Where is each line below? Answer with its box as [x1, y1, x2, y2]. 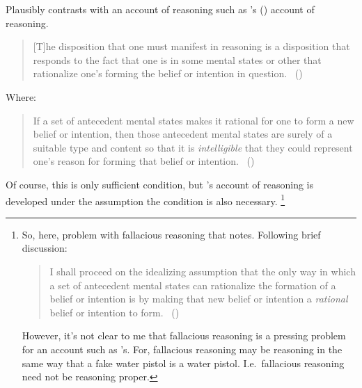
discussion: [22, 241, 68, 255]
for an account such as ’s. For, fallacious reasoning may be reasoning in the [22, 341, 343, 356]
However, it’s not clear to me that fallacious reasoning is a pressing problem [22, 328, 346, 343]
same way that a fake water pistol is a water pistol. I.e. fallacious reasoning [22, 355, 345, 370]
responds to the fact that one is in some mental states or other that [33, 52, 322, 67]
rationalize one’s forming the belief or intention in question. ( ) [33, 66, 303, 81]
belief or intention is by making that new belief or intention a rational [49, 291, 348, 306]
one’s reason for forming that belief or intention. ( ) [33, 154, 255, 168]
